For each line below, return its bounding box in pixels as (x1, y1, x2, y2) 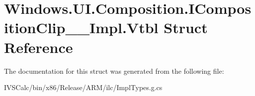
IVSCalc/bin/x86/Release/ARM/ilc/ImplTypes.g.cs (4, 82, 163, 93)
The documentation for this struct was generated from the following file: (4, 65, 224, 76)
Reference (4, 37, 73, 57)
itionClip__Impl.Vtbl (4, 17, 159, 38)
